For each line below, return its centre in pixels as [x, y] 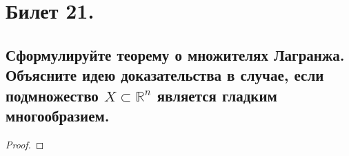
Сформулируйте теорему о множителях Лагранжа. [175, 54]
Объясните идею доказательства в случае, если [165, 75]
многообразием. [58, 115]
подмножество [52, 95]
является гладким [217, 95]
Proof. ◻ [25, 144]
